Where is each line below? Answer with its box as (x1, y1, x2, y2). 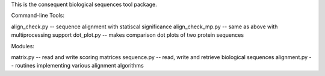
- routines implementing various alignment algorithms (11, 62, 144, 69)
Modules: (11, 42, 34, 49)
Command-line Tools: (11, 12, 64, 19)
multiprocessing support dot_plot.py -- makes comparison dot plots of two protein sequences (11, 31, 244, 39)
